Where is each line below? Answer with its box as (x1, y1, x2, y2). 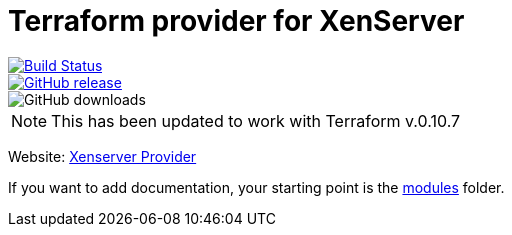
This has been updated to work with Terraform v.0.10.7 (51, 110, 461, 131)
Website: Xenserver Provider (8, 147, 197, 165)
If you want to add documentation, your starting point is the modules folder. (8, 178, 505, 196)
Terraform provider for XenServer (8, 4, 465, 38)
